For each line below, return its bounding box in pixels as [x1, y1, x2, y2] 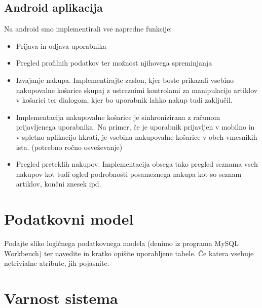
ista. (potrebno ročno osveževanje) [16, 141, 123, 152]
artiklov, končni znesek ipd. [16, 178, 101, 189]
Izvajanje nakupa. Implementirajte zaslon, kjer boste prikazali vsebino [16, 74, 234, 85]
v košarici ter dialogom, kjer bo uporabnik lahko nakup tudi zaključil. [16, 95, 233, 105]
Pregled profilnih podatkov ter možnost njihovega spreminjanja [16, 57, 212, 68]
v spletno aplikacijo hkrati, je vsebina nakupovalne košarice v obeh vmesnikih [16, 131, 257, 142]
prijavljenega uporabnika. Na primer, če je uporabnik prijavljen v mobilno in [16, 121, 255, 132]
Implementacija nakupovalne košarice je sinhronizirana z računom [16, 111, 220, 122]
